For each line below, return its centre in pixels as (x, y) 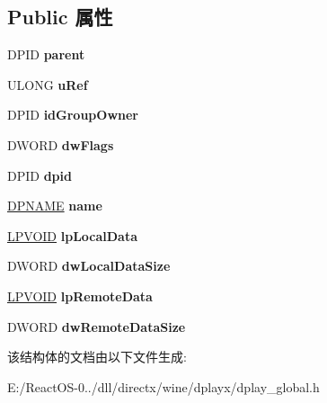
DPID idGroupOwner (73, 115)
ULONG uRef (48, 84)
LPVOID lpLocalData (73, 235)
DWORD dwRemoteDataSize (97, 326)
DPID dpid (40, 175)
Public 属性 (60, 17)
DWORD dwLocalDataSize (89, 266)
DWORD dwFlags (61, 144)
